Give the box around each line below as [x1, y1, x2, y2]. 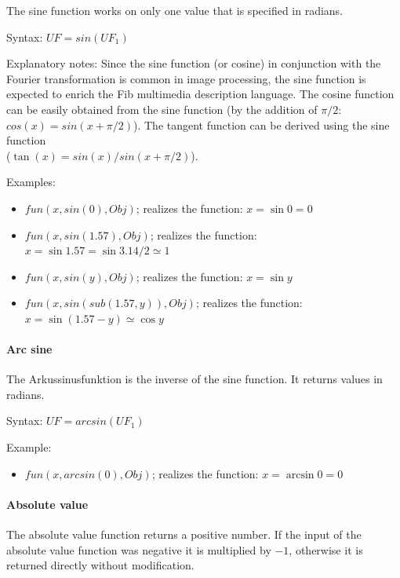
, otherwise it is [289, 541, 363, 558]
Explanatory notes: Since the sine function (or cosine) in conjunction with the [6, 55, 381, 71]
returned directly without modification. [6, 557, 195, 573]
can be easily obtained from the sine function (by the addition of [6, 101, 318, 117]
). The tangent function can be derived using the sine [133, 116, 390, 133]
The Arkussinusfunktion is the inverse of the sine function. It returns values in [6, 371, 383, 387]
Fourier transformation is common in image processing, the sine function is [6, 70, 366, 86]
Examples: [6, 174, 56, 190]
